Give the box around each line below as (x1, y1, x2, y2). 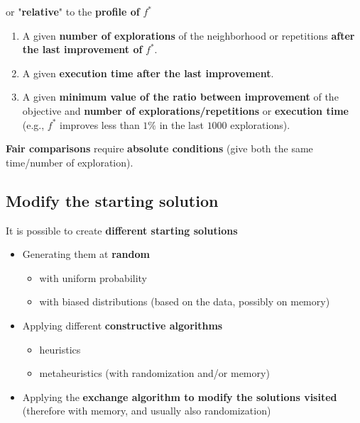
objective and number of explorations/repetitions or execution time (22, 103, 349, 118)
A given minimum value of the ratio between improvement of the (22, 89, 339, 104)
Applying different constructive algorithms (22, 317, 223, 332)
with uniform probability (39, 270, 148, 285)
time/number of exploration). (6, 154, 133, 169)
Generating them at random (22, 247, 150, 261)
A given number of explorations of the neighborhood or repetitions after (22, 28, 355, 43)
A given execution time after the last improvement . (22, 65, 274, 80)
